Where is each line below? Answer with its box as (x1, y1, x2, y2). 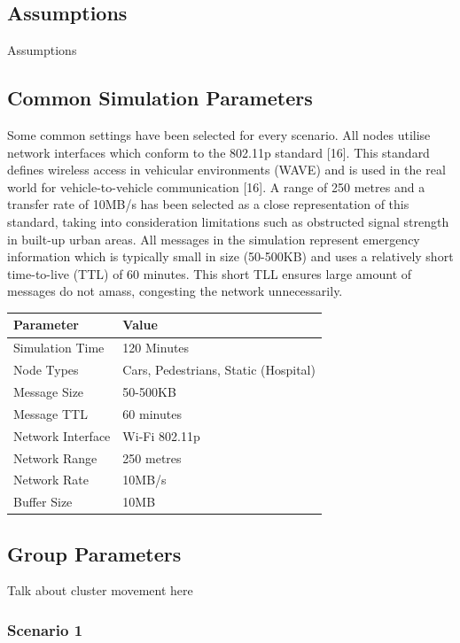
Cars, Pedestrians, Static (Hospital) (122, 360, 316, 379)
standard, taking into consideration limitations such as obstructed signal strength (7, 212, 449, 230)
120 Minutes (122, 338, 190, 357)
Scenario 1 (7, 619, 83, 640)
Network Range (13, 448, 97, 467)
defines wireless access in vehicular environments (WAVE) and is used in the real (7, 160, 446, 179)
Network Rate (13, 470, 89, 489)
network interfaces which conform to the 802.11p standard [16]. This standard (7, 143, 430, 161)
